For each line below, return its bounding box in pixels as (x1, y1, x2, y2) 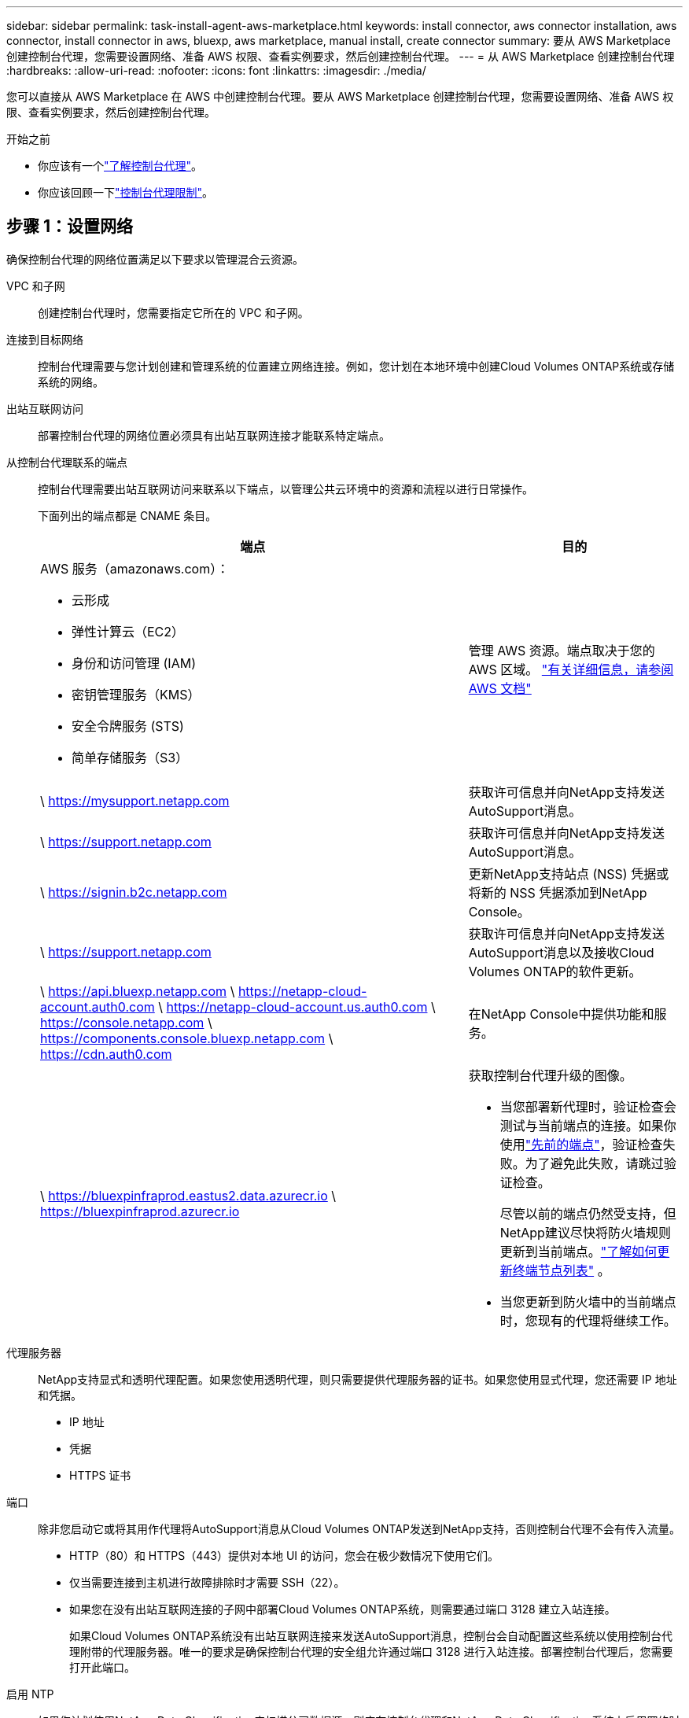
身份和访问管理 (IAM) (72, 654, 196, 671)
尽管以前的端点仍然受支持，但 (499, 1205, 676, 1222)
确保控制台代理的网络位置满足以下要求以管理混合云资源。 (6, 252, 304, 266)
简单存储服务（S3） (72, 749, 189, 765)
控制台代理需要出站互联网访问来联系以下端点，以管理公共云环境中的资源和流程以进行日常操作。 (38, 481, 533, 496)
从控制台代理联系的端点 (6, 455, 127, 469)
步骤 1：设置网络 (6, 216, 134, 237)
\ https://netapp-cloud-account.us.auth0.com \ (158, 998, 436, 1015)
